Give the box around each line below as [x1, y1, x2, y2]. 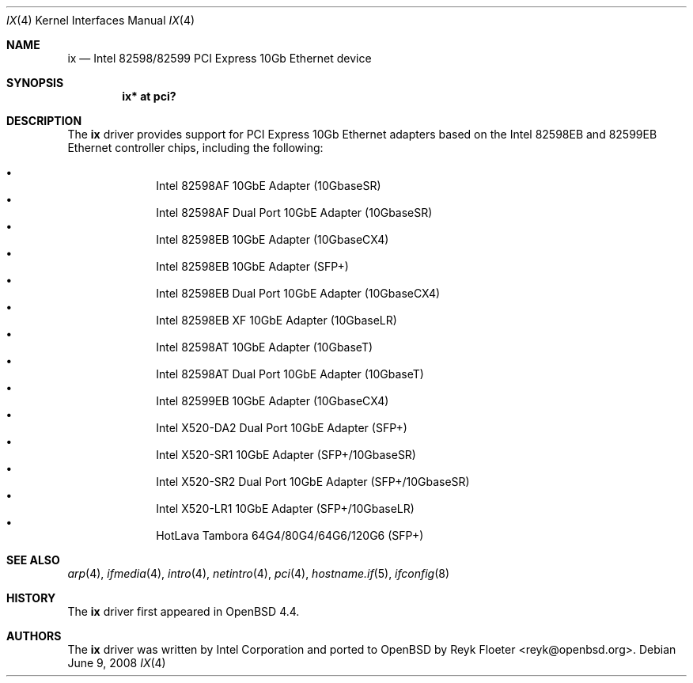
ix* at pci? [122, 89, 176, 103]
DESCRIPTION [6, 114, 82, 127]
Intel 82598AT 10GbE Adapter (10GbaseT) [156, 340, 373, 354]
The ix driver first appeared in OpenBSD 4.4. [67, 605, 300, 618]
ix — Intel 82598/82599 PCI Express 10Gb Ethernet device [67, 51, 372, 65]
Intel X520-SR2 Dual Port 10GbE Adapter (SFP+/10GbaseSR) [156, 475, 470, 488]
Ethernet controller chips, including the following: [67, 141, 324, 154]
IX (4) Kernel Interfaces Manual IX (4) [6, 13, 195, 27]
